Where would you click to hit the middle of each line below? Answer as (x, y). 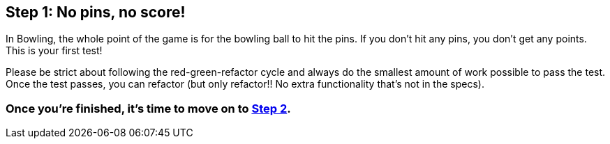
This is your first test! (54, 51)
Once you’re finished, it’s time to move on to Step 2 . (148, 108)
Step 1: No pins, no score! (96, 12)
